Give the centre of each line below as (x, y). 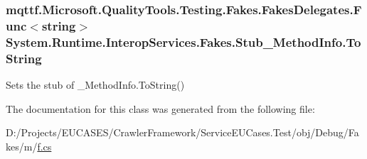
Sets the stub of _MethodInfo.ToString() (95, 84)
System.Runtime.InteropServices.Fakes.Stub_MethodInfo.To (183, 42)
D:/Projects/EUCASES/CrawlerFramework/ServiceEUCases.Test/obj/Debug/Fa (182, 132)
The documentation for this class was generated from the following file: (160, 108)
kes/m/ (22, 146)
